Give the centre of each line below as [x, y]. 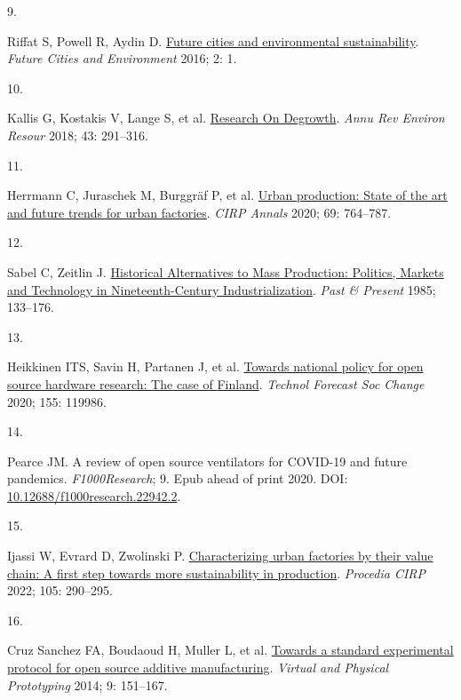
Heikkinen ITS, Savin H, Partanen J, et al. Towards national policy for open [215, 366]
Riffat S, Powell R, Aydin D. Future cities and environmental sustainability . [213, 40]
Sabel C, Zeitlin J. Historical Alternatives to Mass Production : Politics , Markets [226, 271]
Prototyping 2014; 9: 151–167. [87, 684]
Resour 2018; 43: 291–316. [78, 135]
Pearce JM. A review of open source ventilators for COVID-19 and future [207, 461]
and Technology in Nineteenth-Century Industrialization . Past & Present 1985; [222, 289]
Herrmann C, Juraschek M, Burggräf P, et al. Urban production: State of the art [227, 195]
